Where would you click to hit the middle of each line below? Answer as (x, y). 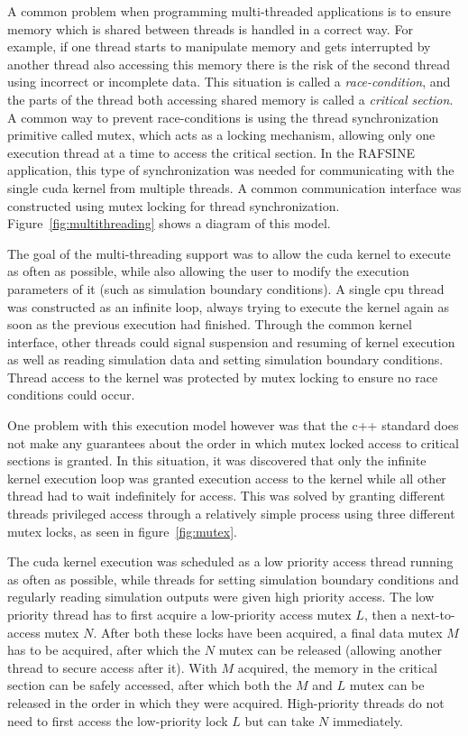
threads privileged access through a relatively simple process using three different (231, 514)
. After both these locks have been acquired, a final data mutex (268, 632)
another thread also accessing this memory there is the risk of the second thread (229, 64)
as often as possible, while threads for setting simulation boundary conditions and (233, 579)
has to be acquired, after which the (104, 650)
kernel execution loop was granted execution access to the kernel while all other (227, 478)
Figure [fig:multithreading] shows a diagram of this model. (169, 223)
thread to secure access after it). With (112, 667)
